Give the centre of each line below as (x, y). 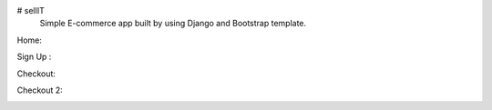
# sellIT (31, 10)
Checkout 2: (40, 90)
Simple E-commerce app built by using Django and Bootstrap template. (173, 24)
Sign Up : (34, 57)
